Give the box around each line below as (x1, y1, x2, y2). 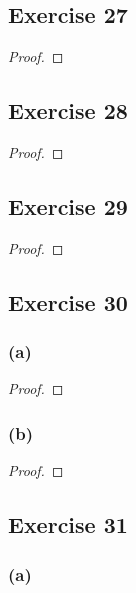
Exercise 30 (8, 286, 128, 317)
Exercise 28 (8, 95, 128, 126)
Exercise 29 (8, 190, 128, 221)
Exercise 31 (8, 509, 128, 540)
